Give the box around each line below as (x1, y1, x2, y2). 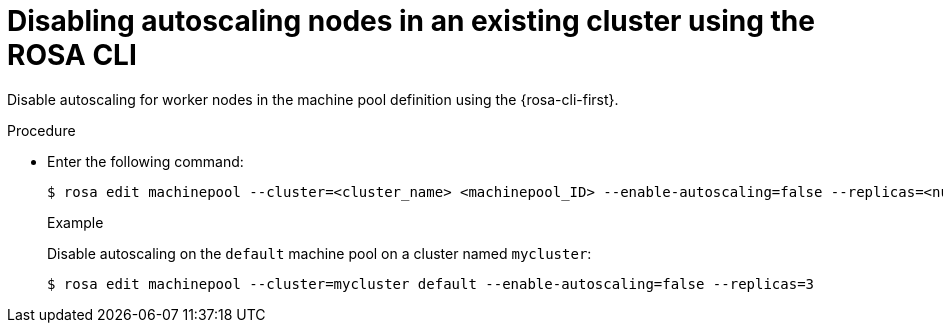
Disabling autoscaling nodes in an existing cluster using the (7, 4, 815, 38)
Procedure (7, 121, 76, 139)
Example (47, 213, 104, 231)
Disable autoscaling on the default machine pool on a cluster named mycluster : (47, 244, 592, 262)
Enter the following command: (47, 152, 244, 170)
